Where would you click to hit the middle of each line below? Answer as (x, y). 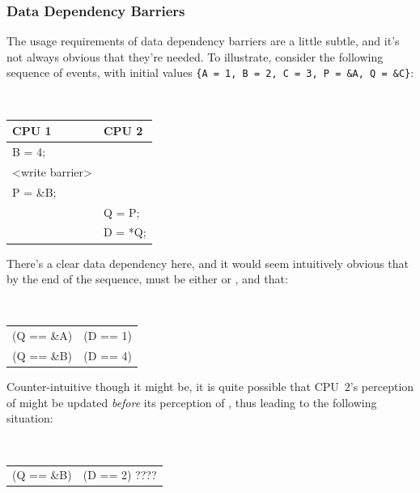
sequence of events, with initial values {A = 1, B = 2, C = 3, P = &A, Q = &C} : (210, 72)
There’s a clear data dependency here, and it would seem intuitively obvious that (208, 263)
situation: (30, 418)
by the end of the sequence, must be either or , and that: (147, 279)
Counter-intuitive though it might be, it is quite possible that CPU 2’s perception (210, 387)
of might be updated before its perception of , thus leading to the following (192, 402)
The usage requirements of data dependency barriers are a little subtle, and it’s (203, 41)
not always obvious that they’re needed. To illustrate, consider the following (195, 56)
